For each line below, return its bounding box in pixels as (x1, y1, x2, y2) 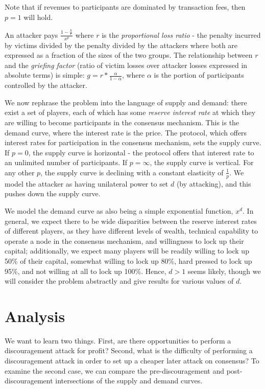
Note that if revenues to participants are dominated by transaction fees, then (5, 2, 246, 12)
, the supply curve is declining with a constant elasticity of (40, 167, 224, 177)
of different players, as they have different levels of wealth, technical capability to (5, 225, 258, 236)
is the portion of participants (154, 70, 244, 80)
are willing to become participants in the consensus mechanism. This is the (5, 117, 239, 127)
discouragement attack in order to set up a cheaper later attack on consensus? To (5, 355, 259, 365)
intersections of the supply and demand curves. (55, 375, 203, 386)
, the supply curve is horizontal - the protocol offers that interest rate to (28, 147, 254, 157)
